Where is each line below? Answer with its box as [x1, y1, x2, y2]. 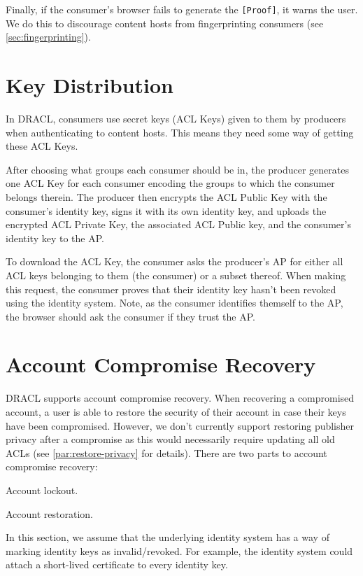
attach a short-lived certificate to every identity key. [6, 557, 228, 572]
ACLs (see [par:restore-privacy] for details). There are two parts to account [6, 445, 327, 460]
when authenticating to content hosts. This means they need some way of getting [6, 125, 354, 139]
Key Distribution [6, 71, 173, 99]
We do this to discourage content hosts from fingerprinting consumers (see [6, 15, 324, 30]
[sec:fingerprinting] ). [6, 29, 91, 44]
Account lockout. [6, 482, 78, 497]
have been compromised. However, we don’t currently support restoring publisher [6, 418, 355, 433]
